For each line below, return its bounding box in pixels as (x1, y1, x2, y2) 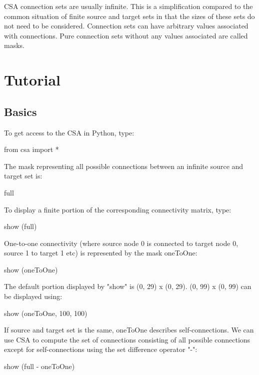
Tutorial (4, 69, 61, 90)
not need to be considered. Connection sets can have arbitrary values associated (4, 20, 248, 31)
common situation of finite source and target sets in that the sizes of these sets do (4, 10, 255, 21)
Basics (4, 103, 37, 119)
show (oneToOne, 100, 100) (4, 307, 87, 318)
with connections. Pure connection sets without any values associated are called (4, 30, 248, 40)
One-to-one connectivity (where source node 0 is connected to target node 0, (4, 237, 238, 248)
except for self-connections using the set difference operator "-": (4, 344, 197, 354)
